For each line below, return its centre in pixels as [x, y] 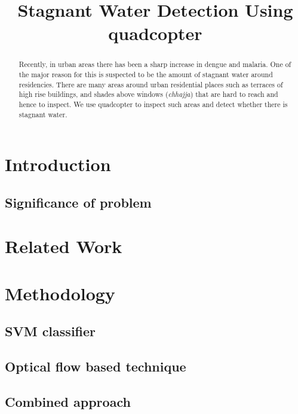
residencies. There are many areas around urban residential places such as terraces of [151, 84]
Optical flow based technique [96, 366]
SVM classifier [50, 331]
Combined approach [68, 401]
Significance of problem [78, 202]
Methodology [60, 293]
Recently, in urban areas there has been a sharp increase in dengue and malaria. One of [155, 64]
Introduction [58, 164]
